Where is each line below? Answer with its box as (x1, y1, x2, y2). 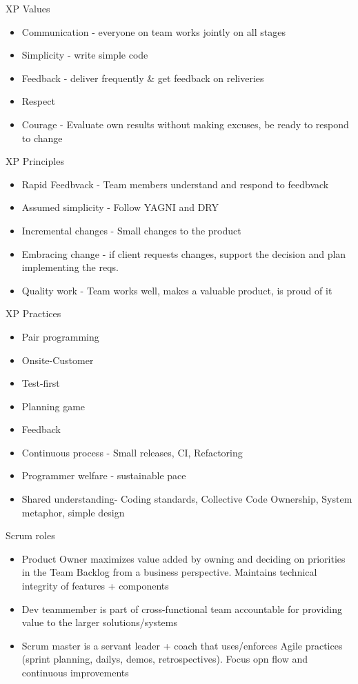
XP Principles (6, 154, 64, 168)
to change (21, 130, 63, 145)
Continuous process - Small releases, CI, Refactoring (21, 445, 243, 459)
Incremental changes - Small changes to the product (21, 223, 241, 237)
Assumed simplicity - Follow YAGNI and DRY (21, 200, 219, 214)
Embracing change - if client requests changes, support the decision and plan (21, 246, 346, 261)
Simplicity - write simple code (21, 48, 148, 62)
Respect (21, 94, 55, 108)
